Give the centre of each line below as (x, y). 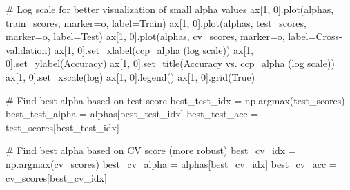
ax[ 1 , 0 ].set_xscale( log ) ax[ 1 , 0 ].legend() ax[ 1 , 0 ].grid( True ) (130, 76)
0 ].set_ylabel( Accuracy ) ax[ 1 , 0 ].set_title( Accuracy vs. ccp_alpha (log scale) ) (170, 63)
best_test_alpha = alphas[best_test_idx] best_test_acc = (132, 114)
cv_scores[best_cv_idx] (56, 177)
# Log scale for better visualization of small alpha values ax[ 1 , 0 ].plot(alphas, (170, 9)
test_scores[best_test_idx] (62, 127)
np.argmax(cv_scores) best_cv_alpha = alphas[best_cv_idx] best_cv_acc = (171, 163)
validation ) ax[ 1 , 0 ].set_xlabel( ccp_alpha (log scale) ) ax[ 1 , (130, 49)
